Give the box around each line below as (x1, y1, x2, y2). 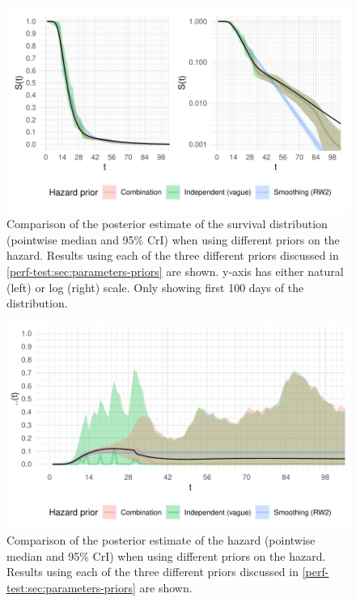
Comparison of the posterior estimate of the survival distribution (6, 215, 328, 232)
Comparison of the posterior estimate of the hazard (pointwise (6, 531, 316, 548)
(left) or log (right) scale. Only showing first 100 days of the (6, 278, 304, 295)
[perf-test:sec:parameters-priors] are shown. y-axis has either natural (6, 262, 344, 279)
